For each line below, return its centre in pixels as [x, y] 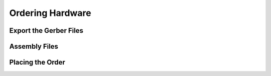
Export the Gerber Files [46, 31]
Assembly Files [34, 46]
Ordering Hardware [50, 13]
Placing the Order [37, 62]
